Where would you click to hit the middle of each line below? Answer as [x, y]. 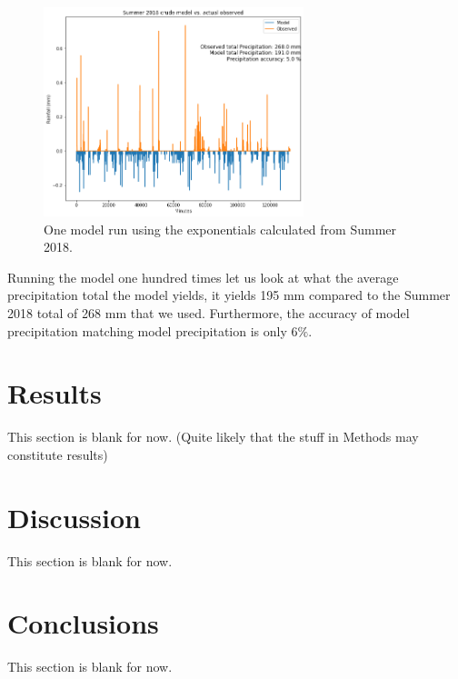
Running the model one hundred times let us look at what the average [203, 277]
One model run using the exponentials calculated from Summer [220, 229]
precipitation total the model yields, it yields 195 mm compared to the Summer [229, 295]
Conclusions [83, 623]
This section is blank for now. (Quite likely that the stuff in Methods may [213, 437]
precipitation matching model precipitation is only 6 [153, 330]
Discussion [74, 517]
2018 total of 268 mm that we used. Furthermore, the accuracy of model [209, 313]
